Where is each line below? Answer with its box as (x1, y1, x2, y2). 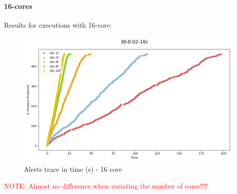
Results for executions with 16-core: (4, 19, 112, 30)
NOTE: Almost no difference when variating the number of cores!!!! (4, 180, 208, 191)
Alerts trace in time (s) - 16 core (24, 164, 122, 174)
